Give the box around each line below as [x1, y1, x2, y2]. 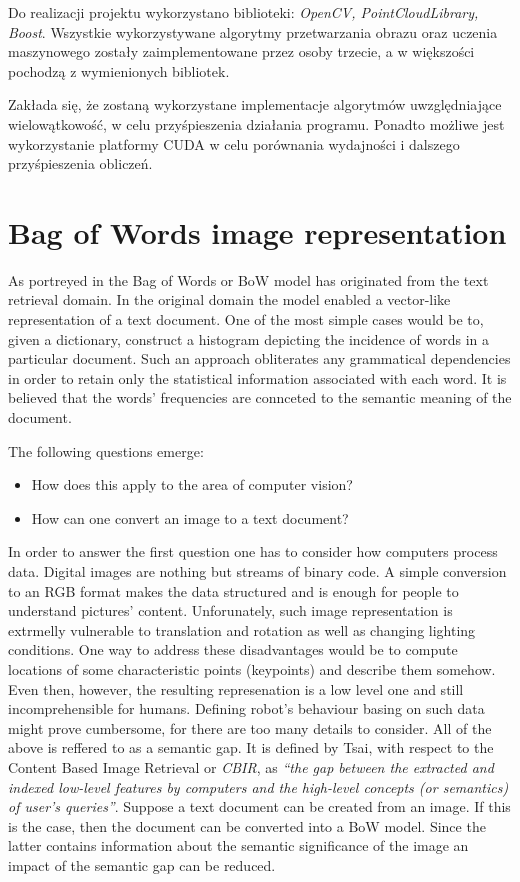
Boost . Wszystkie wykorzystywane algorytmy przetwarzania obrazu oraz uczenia [8, 21, 498, 42]
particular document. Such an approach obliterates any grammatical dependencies [8, 348, 511, 369]
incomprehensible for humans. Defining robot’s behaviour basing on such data [8, 698, 485, 719]
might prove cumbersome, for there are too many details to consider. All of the [8, 717, 492, 738]
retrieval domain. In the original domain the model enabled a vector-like [8, 289, 451, 310]
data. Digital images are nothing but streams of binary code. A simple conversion [8, 561, 507, 581]
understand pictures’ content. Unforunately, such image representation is [8, 600, 453, 621]
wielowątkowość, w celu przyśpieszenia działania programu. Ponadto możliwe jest [8, 113, 505, 134]
